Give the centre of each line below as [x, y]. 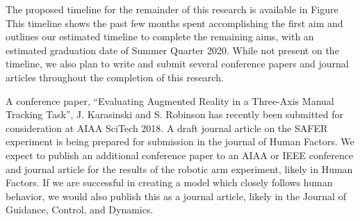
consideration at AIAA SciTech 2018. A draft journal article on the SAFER [167, 128]
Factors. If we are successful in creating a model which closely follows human [169, 182]
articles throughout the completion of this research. [115, 77]
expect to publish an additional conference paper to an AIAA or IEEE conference [180, 155]
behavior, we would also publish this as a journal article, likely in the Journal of [176, 196]
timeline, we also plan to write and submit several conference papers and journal [177, 64]
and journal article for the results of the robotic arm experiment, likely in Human [179, 169]
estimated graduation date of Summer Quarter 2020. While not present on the [172, 50]
